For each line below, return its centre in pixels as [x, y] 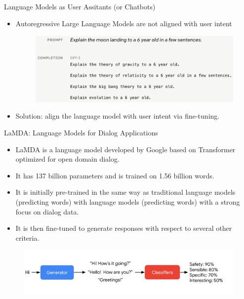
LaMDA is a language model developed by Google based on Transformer [125, 149]
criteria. [27, 237]
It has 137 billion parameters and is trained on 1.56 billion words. [115, 175]
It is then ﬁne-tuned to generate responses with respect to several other [124, 228]
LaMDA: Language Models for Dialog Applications [81, 132]
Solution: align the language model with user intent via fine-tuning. [118, 116]
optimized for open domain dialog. [67, 159]
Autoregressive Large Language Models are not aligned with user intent [124, 23]
